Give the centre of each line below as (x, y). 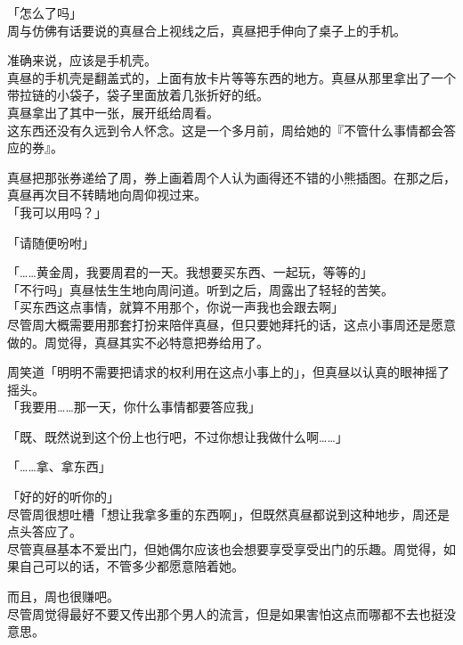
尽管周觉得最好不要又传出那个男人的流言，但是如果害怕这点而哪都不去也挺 (225, 613)
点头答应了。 (45, 531)
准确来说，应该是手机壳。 (82, 60)
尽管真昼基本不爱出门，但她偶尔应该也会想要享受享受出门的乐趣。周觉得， (225, 548)
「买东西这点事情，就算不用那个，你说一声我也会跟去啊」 (175, 307)
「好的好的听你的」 (63, 497)
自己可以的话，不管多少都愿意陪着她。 (131, 566)
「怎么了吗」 (45, 12)
